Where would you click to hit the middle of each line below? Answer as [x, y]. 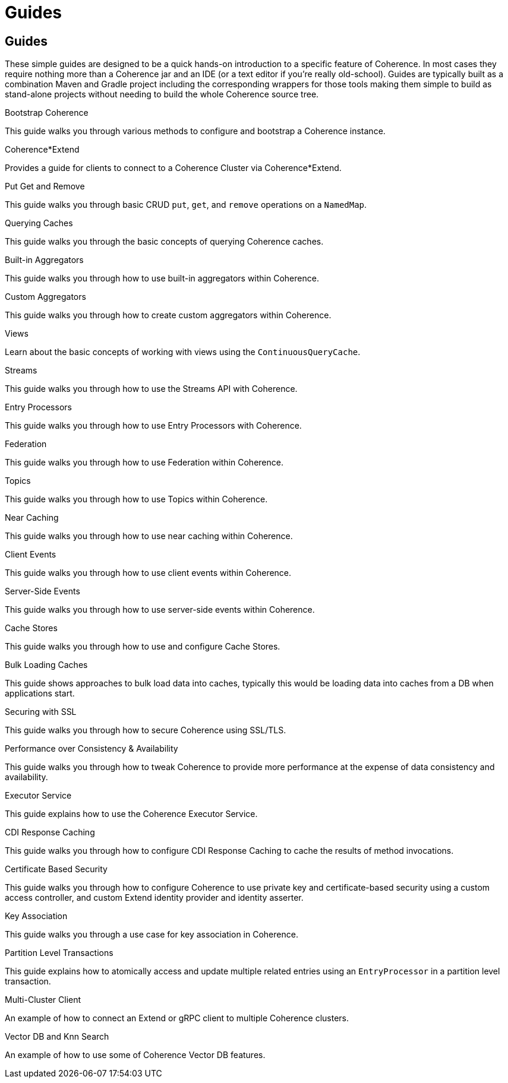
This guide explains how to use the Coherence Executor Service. [131, 814]
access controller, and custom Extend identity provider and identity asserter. [154, 898]
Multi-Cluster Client [43, 1000]
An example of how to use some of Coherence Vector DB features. [135, 1055]
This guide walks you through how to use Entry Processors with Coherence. [153, 426]
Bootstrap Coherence [47, 113]
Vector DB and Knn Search [57, 1037]
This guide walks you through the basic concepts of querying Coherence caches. [164, 242]
